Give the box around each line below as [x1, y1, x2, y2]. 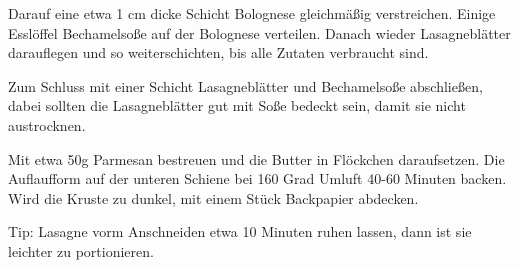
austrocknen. [8, 114, 86, 135]
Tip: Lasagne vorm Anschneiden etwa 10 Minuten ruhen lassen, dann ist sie [8, 221, 472, 242]
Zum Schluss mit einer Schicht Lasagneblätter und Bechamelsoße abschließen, [8, 75, 483, 96]
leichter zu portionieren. [8, 240, 154, 261]
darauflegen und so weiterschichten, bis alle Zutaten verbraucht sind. [8, 42, 429, 63]
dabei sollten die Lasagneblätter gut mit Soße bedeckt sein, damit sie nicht [8, 95, 466, 116]
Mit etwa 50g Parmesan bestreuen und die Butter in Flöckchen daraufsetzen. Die [8, 148, 505, 169]
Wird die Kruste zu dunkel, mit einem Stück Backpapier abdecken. [8, 187, 419, 208]
